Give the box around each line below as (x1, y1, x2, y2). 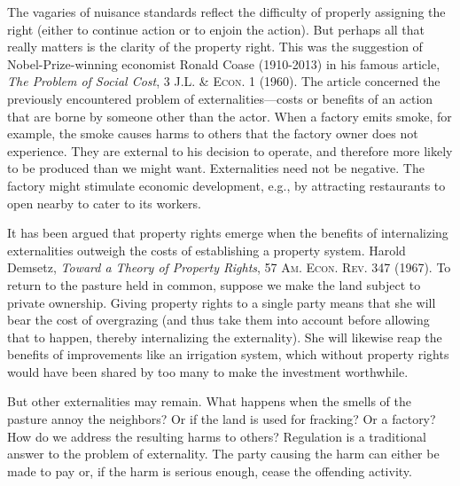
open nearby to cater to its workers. (7, 193, 201, 212)
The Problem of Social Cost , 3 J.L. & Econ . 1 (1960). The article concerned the (7, 72, 441, 90)
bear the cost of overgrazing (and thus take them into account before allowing (7, 310, 430, 329)
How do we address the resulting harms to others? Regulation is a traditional (7, 427, 426, 445)
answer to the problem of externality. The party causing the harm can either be (7, 444, 440, 463)
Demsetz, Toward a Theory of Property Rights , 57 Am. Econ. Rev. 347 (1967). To (7, 258, 451, 277)
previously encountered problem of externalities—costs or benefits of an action (7, 89, 433, 107)
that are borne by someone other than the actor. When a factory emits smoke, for (7, 106, 452, 125)
